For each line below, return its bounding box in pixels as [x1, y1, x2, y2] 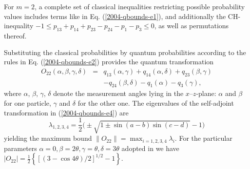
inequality [4, 20, 34, 31]
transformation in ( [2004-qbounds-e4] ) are [4, 107, 129, 117]
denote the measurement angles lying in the [53, 88, 184, 98]
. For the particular [174, 133, 232, 143]
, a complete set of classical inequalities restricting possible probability [35, 1, 245, 11]
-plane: [196, 88, 216, 98]
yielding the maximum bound [4, 133, 92, 143]
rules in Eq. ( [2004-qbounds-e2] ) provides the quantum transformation [4, 56, 214, 67]
